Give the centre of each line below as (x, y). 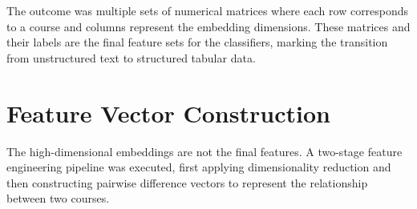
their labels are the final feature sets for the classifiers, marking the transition (197, 42)
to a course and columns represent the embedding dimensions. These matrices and (208, 26)
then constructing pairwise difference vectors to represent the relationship (187, 182)
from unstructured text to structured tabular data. (131, 57)
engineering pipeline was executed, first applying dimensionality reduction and (199, 167)
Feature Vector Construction (168, 113)
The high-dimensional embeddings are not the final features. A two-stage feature (204, 151)
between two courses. (58, 198)
